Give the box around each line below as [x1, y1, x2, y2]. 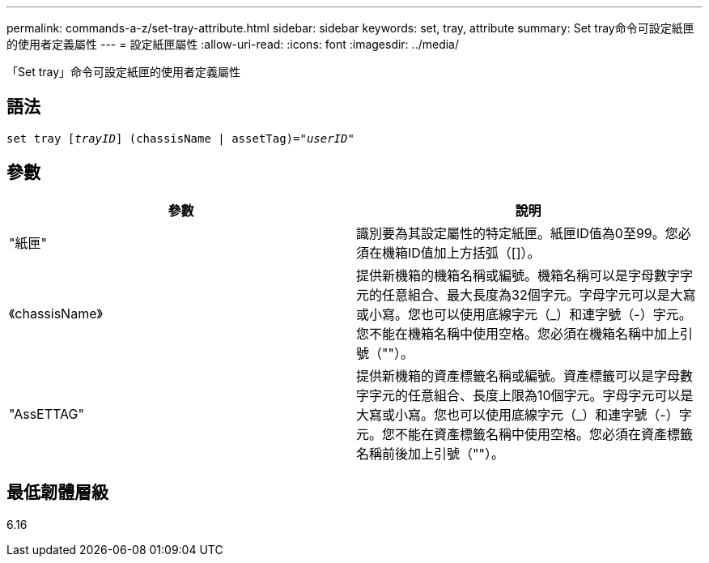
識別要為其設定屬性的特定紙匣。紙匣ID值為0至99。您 [356, 224, 678, 241]
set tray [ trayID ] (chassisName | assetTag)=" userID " [6, 131, 354, 145]
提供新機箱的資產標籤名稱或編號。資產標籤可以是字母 [356, 367, 681, 384]
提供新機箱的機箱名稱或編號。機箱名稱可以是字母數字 [356, 267, 681, 284]
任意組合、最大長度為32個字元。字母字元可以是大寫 [382, 286, 696, 303]
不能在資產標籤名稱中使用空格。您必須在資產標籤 [395, 425, 694, 442]
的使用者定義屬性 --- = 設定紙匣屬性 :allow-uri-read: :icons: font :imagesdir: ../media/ [6, 37, 460, 51]
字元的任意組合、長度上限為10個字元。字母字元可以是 [369, 386, 694, 403]
